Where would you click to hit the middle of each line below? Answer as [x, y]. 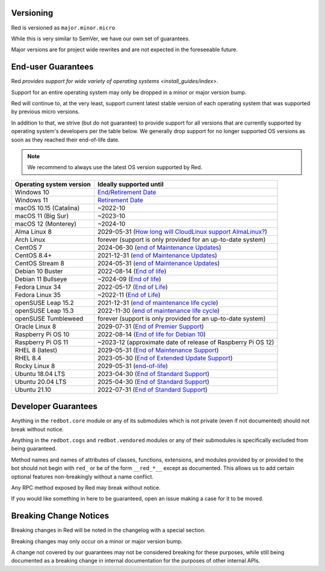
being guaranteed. [34, 449]
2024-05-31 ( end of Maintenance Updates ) [159, 263]
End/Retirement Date [127, 192]
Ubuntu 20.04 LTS [41, 381]
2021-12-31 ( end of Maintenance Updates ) [157, 255]
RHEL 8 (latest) [36, 350]
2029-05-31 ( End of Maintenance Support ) [158, 350]
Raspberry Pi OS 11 [42, 342]
